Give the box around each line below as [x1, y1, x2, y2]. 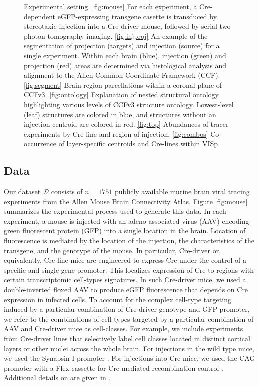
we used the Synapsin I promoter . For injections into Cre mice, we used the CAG [4, 353, 255, 363]
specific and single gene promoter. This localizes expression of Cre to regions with [4, 264, 254, 275]
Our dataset [4, 186, 41, 197]
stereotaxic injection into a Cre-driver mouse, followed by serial [24, 21, 217, 31]
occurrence [24, 138, 57, 149]
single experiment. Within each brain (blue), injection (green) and [24, 50, 226, 60]
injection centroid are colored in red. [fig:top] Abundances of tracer [24, 119, 229, 129]
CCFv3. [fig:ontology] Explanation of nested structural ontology [24, 89, 219, 100]
